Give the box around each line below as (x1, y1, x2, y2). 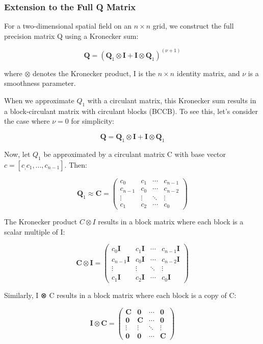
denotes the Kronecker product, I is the (33, 67, 156, 78)
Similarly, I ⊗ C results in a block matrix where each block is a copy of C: (4, 289, 236, 300)
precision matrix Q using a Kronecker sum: (4, 30, 139, 41)
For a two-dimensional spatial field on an (4, 20, 132, 31)
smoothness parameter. (4, 78, 76, 88)
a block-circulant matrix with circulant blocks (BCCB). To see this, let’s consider (4, 105, 258, 116)
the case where (4, 116, 50, 126)
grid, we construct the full (152, 20, 234, 31)
